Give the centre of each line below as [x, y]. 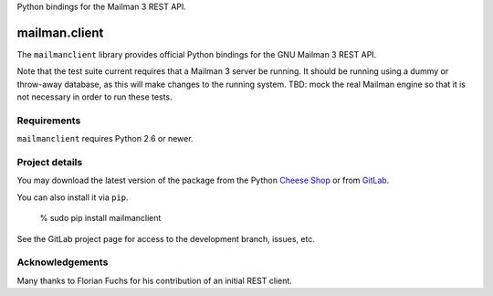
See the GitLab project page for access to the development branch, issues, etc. [166, 238]
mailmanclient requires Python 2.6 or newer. [105, 139]
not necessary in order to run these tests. [94, 97]
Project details [50, 162]
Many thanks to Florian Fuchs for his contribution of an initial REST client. [154, 280]
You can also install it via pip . [73, 197]
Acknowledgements [63, 262]
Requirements [49, 121]
